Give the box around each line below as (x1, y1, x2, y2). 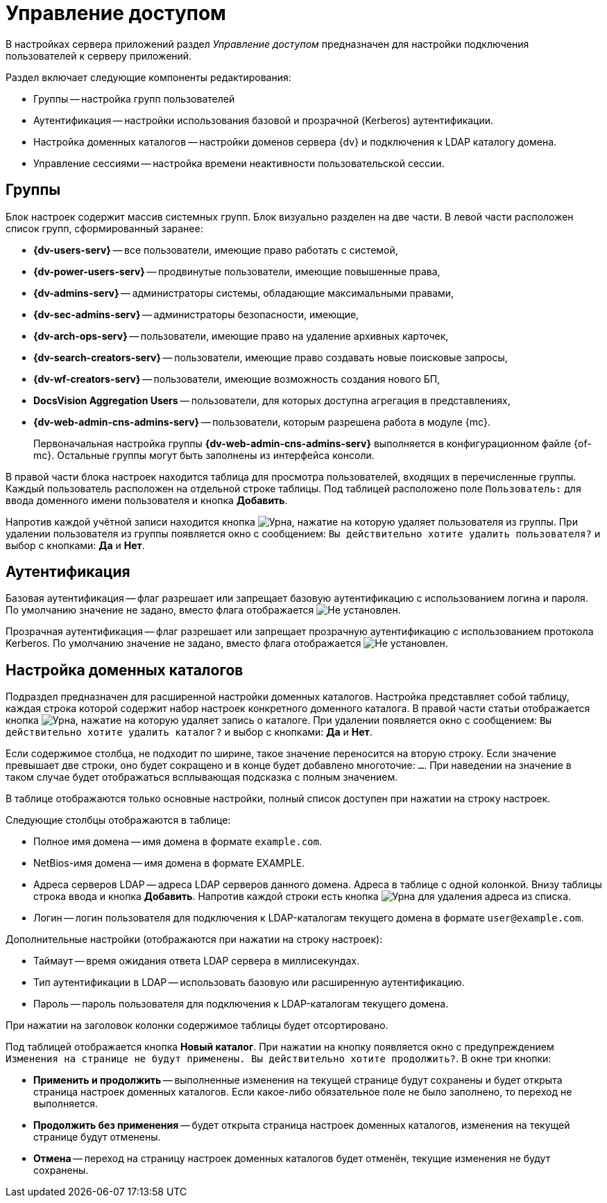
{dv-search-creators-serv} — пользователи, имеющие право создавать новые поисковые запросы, (33, 351, 508, 363)
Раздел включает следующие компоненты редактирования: (6, 71, 291, 83)
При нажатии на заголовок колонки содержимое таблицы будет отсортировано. (6, 1019, 388, 1032)
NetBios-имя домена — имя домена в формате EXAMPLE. (33, 857, 305, 869)
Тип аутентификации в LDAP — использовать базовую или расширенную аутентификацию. (33, 976, 465, 989)
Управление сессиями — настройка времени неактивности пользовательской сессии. (33, 157, 445, 169)
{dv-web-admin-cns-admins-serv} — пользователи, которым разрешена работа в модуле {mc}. (33, 415, 490, 428)
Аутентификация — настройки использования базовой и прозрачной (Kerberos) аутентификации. (33, 114, 494, 126)
